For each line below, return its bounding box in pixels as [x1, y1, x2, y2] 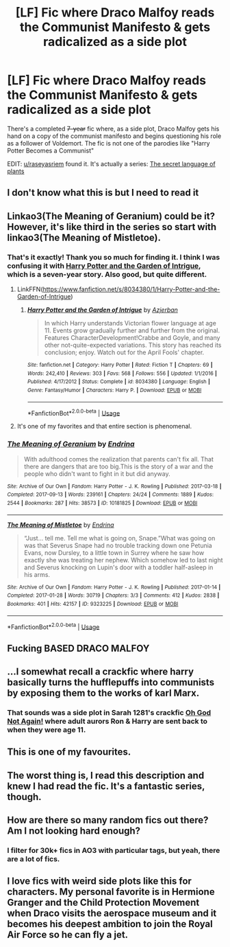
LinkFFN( [16, 285, 43, 293]
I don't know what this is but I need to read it [7, 187, 199, 198]
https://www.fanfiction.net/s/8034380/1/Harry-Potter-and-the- [42, 285, 220, 293]
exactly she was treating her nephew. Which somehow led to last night [23, 556, 223, 564]
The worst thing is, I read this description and [7, 769, 205, 781]
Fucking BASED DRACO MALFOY [7, 642, 150, 654]
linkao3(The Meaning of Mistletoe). [7, 231, 162, 243]
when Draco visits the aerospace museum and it [7, 908, 217, 920]
